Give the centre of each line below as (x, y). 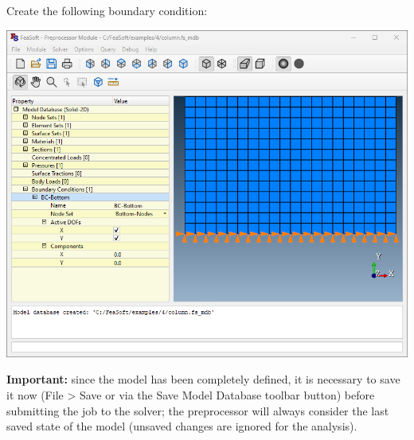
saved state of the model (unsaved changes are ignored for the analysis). (182, 426)
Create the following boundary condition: (107, 10)
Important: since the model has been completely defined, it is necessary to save (203, 379)
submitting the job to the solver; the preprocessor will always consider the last (198, 410)
